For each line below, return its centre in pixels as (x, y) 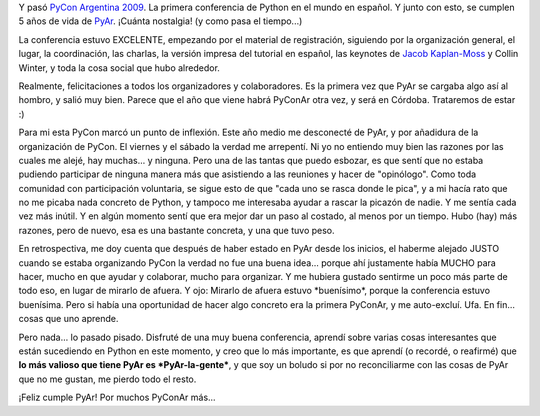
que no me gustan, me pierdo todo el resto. (107, 379)
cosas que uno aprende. (68, 319)
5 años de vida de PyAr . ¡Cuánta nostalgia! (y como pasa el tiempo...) (160, 21)
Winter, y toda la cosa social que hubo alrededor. (119, 67)
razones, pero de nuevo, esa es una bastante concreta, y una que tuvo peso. (176, 230)
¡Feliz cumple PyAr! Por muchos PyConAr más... (117, 397)
